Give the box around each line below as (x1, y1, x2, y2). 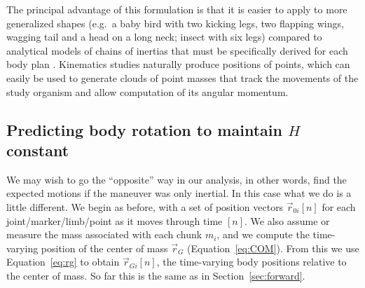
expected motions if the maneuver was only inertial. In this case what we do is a (6, 186, 352, 200)
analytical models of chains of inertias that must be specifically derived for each (6, 43, 348, 57)
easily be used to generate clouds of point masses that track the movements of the (6, 70, 359, 85)
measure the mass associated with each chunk (6, 227, 202, 242)
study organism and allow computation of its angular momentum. (6, 84, 289, 99)
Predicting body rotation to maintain (6, 118, 282, 140)
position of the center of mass (41, 240, 168, 255)
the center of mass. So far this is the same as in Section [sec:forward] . (6, 268, 305, 282)
